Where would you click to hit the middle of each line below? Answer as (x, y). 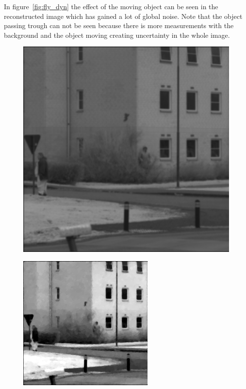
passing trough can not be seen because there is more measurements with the (119, 25)
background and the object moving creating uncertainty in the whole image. (117, 35)
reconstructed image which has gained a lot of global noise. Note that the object (123, 16)
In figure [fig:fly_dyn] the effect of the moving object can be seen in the (111, 6)
